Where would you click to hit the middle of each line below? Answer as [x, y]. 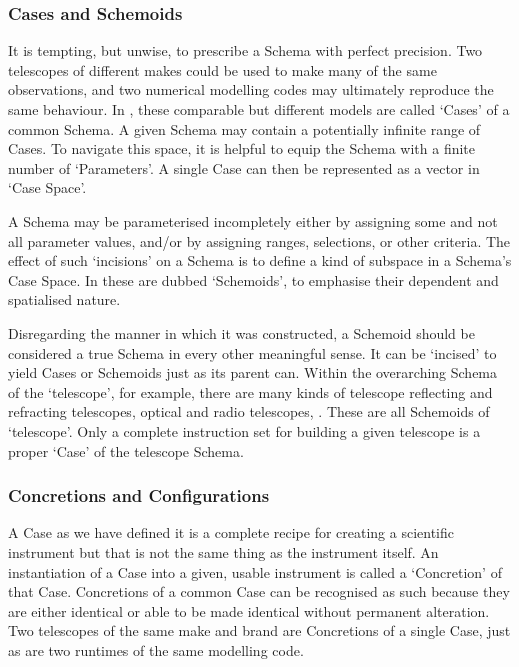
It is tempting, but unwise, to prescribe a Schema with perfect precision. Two [245, 50]
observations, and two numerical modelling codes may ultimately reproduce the [251, 89]
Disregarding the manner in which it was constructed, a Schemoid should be [241, 332]
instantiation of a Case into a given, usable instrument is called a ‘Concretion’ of [255, 571]
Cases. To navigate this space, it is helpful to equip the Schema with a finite [242, 148]
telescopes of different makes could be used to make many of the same [222, 69]
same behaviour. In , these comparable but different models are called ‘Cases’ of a [259, 109]
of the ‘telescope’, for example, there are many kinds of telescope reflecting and [250, 391]
